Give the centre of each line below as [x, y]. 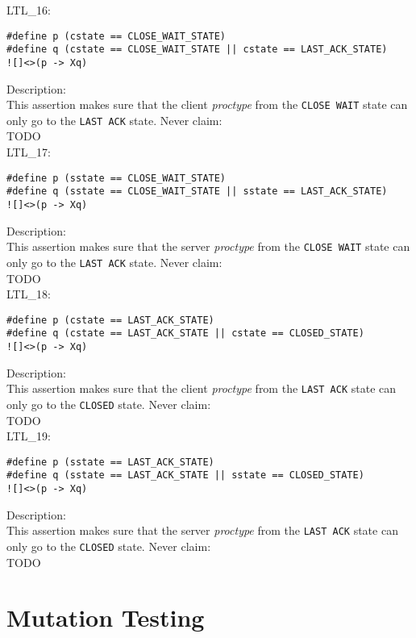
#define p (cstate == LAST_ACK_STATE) [110, 320]
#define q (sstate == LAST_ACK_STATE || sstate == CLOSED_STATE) [185, 475]
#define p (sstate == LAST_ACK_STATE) [110, 462]
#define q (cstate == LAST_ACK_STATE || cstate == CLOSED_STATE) [185, 334]
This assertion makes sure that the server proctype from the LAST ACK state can [202, 530]
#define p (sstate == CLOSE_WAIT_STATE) [116, 178]
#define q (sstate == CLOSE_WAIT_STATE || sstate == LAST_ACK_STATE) [197, 192]
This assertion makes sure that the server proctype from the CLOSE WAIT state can [208, 246]
